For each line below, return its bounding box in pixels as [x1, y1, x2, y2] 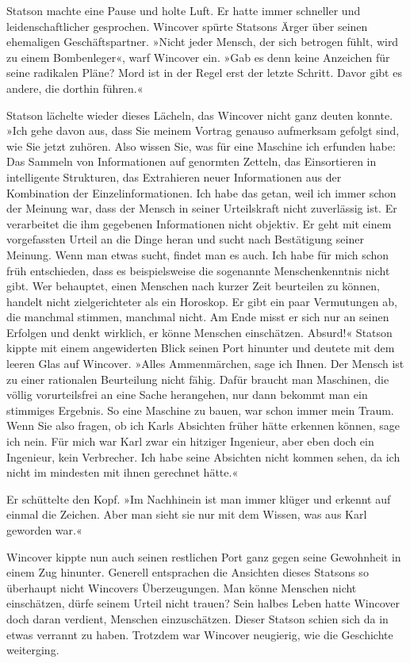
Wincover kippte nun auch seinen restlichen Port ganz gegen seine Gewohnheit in [6, 548, 401, 565]
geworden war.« [6, 522, 82, 538]
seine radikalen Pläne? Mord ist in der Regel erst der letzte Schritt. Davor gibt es [6, 64, 402, 81]
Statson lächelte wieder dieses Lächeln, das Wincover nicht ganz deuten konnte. [6, 106, 393, 123]
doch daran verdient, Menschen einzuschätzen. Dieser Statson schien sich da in [6, 610, 389, 627]
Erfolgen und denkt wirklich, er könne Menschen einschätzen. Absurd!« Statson [6, 324, 393, 340]
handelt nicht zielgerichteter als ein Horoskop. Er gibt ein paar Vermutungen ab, [6, 293, 397, 309]
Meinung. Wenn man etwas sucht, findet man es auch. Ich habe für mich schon [6, 246, 389, 263]
